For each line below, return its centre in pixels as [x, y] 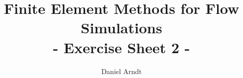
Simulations [121, 28]
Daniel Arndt [121, 71]
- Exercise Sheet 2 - [121, 47]
